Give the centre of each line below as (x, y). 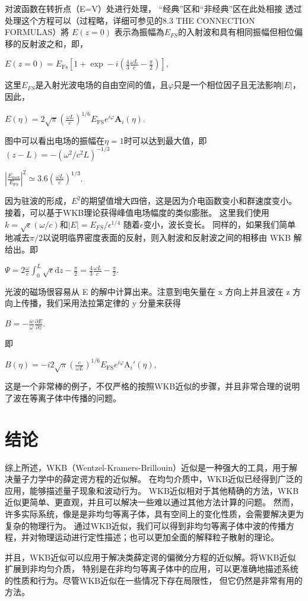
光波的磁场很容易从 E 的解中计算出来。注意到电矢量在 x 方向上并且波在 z (147, 291)
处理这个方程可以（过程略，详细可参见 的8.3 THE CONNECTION (130, 20)
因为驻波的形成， (38, 201)
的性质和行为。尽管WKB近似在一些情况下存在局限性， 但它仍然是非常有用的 (154, 580)
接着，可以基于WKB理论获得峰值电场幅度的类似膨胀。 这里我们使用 (137, 213)
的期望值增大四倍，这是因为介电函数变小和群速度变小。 (189, 201)
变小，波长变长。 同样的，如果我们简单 (220, 224)
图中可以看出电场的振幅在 (55, 140)
